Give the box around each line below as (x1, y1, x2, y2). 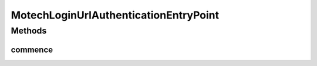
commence (11, 45, 53, 54)
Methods (11, 25, 47, 36)
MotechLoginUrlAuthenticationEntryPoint (11, 9, 220, 21)
